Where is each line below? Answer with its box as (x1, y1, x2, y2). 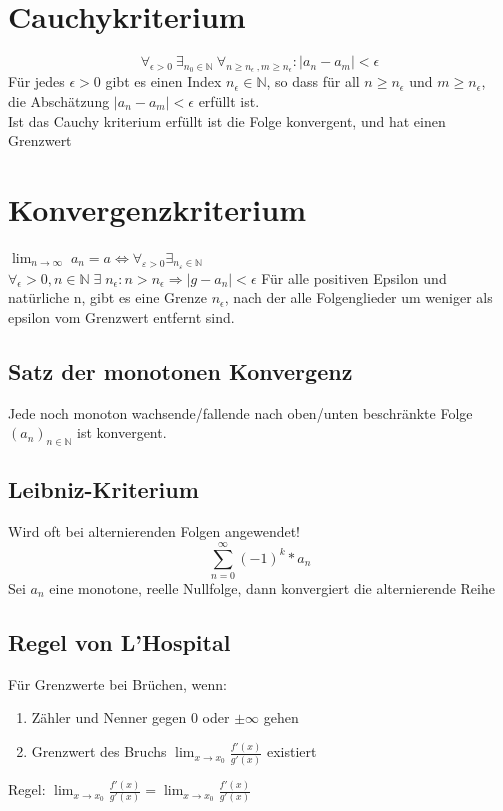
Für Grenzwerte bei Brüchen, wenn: (8, 673, 227, 694)
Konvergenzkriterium (8, 188, 307, 229)
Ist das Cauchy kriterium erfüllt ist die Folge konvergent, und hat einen (8, 110, 446, 131)
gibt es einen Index (105, 71, 222, 92)
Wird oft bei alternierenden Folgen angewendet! (8, 521, 301, 542)
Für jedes (8, 71, 65, 92)
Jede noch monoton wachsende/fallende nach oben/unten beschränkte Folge (8, 402, 473, 423)
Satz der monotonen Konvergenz (8, 355, 353, 386)
